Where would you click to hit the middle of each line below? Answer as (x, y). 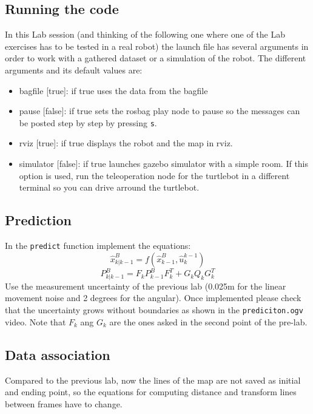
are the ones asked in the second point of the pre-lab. (208, 321)
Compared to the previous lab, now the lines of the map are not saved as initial (153, 380)
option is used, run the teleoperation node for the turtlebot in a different (154, 175)
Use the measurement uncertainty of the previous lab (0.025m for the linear (146, 286)
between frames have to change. (64, 403)
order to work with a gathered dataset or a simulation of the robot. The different (156, 58)
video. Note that (35, 321)
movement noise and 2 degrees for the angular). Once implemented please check (153, 298)
